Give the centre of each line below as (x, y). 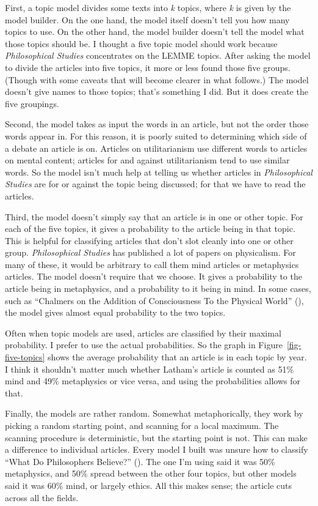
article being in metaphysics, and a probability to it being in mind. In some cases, (158, 288)
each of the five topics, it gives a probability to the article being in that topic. (150, 229)
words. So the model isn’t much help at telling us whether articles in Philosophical (159, 172)
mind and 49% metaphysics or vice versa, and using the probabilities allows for (153, 381)
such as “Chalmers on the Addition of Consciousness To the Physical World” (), (154, 300)
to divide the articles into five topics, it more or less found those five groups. (148, 67)
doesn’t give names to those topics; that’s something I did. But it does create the (157, 91)
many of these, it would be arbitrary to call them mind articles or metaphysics (152, 264)
